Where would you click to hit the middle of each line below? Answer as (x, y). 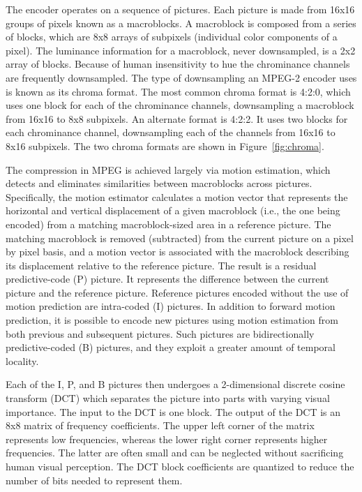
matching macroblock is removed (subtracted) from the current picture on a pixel (180, 238)
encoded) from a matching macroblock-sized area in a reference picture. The (168, 224)
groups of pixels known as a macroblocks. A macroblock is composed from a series (181, 23)
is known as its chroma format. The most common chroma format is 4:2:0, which (178, 91)
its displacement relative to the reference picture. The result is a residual (161, 265)
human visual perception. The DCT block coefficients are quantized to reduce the (180, 466)
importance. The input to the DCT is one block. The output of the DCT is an (173, 411)
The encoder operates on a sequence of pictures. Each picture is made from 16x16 (180, 9)
